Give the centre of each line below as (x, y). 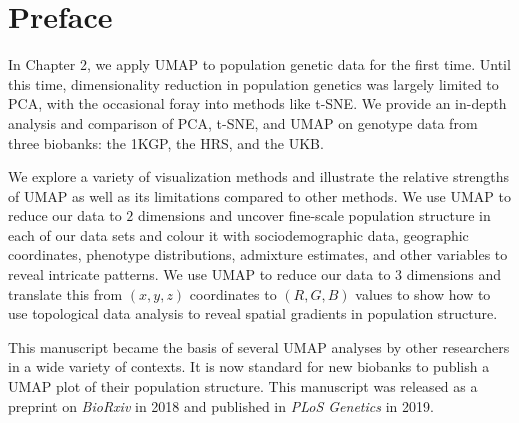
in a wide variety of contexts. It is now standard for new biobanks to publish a (249, 366)
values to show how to (423, 293)
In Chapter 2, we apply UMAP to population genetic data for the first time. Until (259, 64)
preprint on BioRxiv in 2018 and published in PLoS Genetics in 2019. (221, 405)
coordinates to (233, 293)
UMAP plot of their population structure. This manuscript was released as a (243, 386)
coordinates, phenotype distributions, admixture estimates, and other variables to (258, 254)
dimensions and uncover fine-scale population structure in (314, 215)
